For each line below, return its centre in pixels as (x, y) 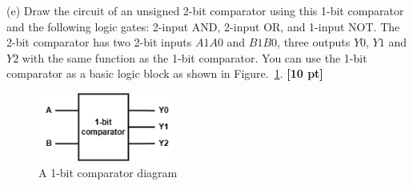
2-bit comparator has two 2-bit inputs (99, 42)
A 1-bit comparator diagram (108, 172)
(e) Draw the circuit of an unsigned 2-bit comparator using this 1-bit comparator (205, 10)
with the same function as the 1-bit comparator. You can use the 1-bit (194, 57)
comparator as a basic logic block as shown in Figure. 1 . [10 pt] (165, 73)
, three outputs (314, 42)
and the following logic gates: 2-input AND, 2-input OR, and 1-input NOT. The (203, 26)
